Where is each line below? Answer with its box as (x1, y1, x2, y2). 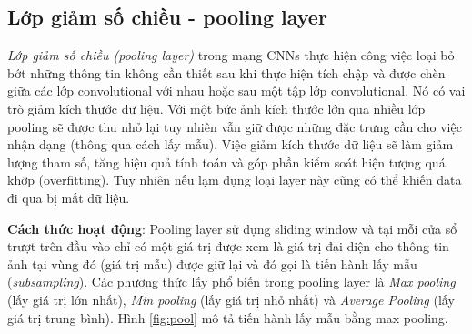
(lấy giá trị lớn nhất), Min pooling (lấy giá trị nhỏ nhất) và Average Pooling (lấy (7, 289, 455, 309)
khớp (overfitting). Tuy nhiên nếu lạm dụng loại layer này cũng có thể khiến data (7, 170, 462, 189)
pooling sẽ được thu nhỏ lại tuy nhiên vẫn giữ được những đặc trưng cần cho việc (7, 116, 462, 136)
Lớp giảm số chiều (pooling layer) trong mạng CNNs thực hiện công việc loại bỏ (7, 46, 455, 65)
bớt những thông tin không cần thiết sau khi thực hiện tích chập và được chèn (7, 63, 446, 82)
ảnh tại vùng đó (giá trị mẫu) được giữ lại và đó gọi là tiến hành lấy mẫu (7, 254, 417, 273)
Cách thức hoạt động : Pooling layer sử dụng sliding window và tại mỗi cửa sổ (7, 218, 457, 238)
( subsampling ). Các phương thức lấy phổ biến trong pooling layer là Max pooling (7, 272, 456, 291)
